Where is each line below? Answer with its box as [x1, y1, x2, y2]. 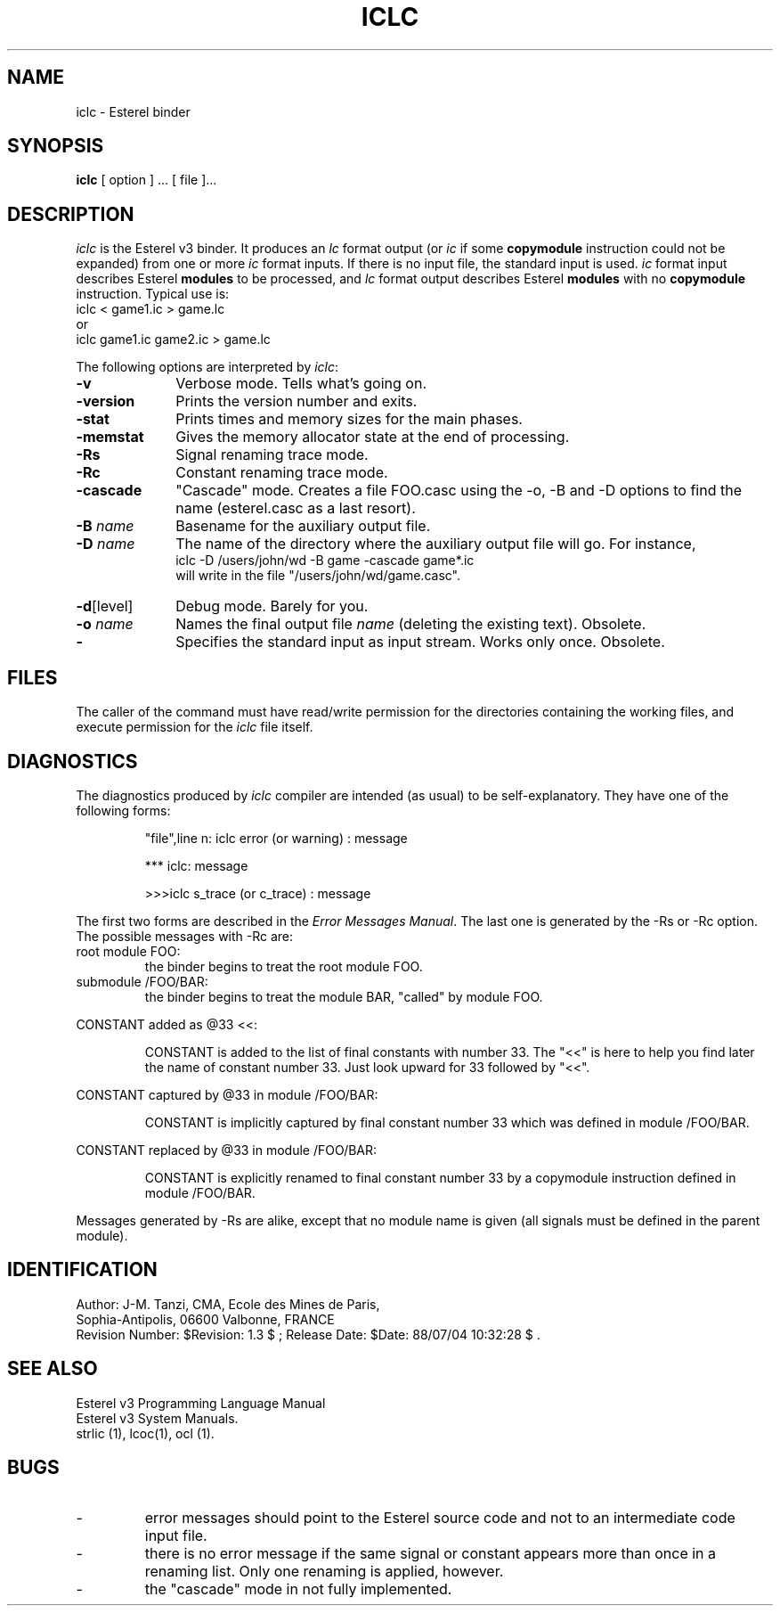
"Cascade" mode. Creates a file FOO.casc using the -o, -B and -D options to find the [175, 481, 742, 500]
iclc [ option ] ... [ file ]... [76, 172, 217, 188]
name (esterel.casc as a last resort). [175, 499, 416, 518]
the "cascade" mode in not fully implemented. [144, 1579, 452, 1598]
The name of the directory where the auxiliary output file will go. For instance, [175, 535, 696, 553]
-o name [76, 615, 134, 634]
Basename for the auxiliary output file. [175, 517, 431, 536]
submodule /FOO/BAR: [76, 973, 208, 989]
